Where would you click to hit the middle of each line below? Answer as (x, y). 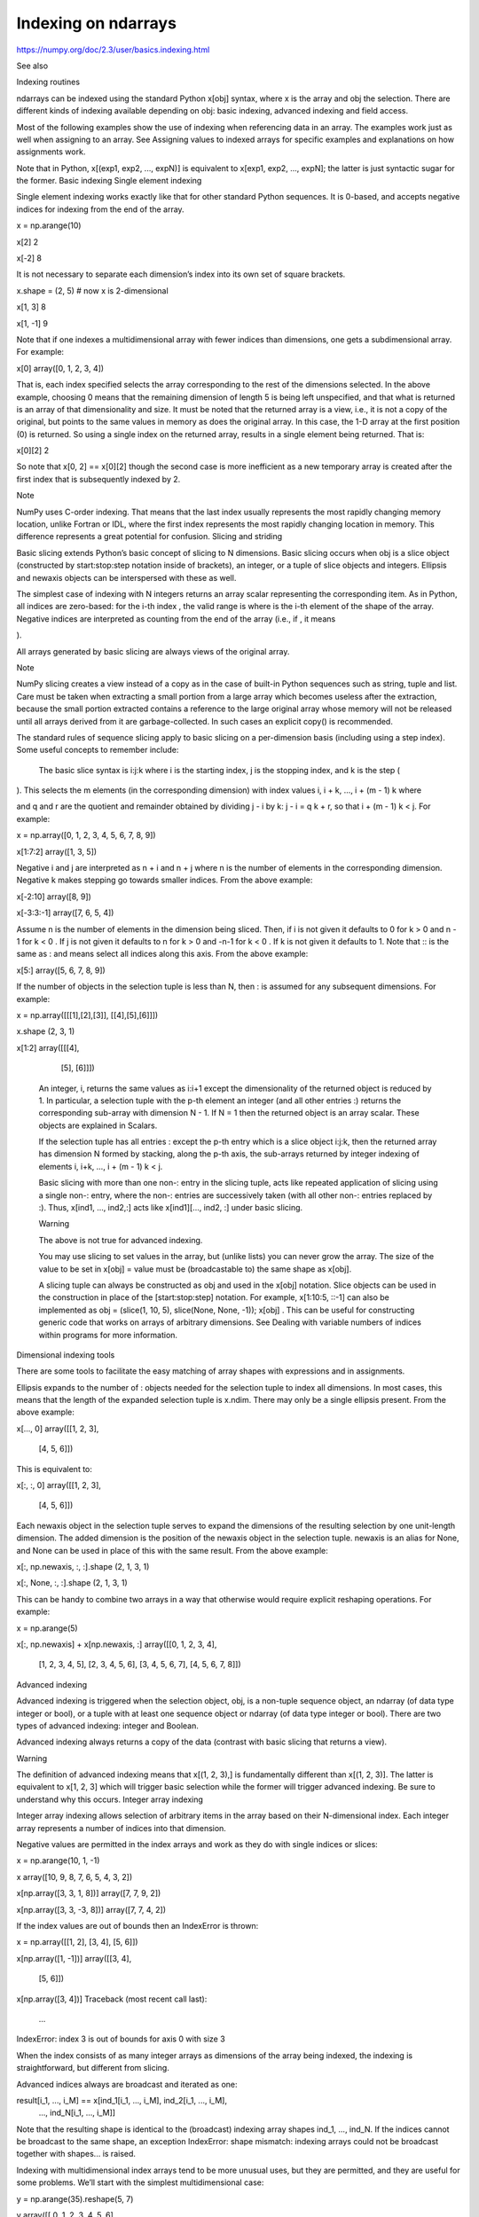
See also (32, 66)
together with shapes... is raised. (76, 2154)
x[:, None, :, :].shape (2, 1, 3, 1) (72, 1583)
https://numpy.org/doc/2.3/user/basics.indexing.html (113, 50)
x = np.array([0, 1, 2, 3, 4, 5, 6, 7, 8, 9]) (86, 835)
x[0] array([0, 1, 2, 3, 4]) (60, 368)
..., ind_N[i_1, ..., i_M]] (77, 2113)
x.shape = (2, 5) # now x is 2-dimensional (92, 290)
